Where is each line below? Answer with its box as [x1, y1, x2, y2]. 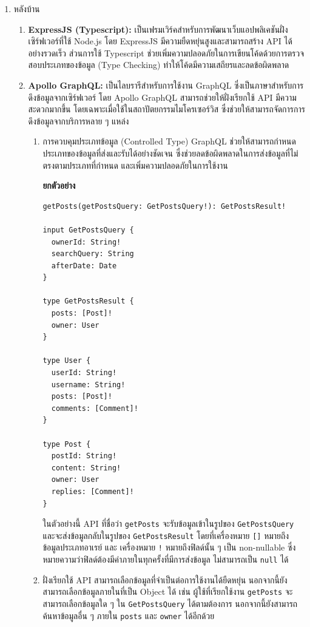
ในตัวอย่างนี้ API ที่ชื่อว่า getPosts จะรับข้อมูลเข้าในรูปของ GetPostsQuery [42, 517, 294, 530]
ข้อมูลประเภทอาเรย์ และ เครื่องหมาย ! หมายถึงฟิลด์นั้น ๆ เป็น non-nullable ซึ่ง [42, 541, 296, 554]
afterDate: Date [51, 261, 117, 270]
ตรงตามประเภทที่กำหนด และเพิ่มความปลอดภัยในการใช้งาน [42, 158, 228, 171]
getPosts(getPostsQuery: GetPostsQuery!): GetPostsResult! [42, 202, 286, 211]
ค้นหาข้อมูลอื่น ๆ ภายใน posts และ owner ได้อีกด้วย [42, 609, 215, 622]
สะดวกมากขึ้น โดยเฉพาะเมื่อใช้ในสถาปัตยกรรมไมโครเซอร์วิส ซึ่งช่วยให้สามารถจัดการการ [28, 103, 305, 115]
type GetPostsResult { [42, 297, 134, 306]
